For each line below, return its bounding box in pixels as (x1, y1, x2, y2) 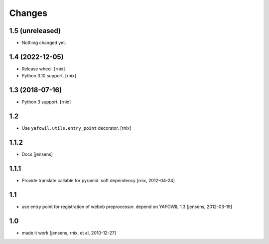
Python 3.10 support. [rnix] (21, 73, 77, 79)
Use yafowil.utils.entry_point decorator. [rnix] (21, 125, 132, 131)
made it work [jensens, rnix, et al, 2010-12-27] (21, 230, 117, 236)
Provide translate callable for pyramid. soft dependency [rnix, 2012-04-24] (21, 177, 175, 183)
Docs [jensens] (21, 151, 53, 157)
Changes (9, 7, 47, 18)
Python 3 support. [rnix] (21, 99, 71, 105)
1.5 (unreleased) (9, 26, 61, 35)
